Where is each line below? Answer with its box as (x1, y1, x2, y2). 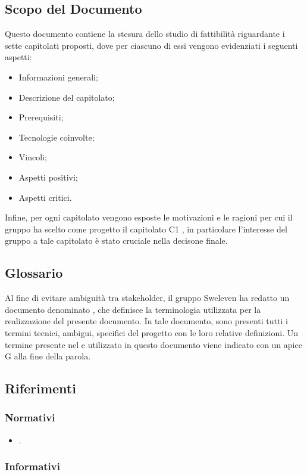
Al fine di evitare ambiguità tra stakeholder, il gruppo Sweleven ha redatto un (5, 291, 290, 304)
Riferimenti (5, 379, 76, 398)
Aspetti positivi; (18, 170, 78, 183)
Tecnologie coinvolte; (18, 131, 95, 143)
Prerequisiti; (18, 111, 64, 123)
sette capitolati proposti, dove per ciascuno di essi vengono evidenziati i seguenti (5, 39, 298, 51)
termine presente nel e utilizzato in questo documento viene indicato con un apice (5, 338, 302, 350)
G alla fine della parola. (5, 350, 91, 362)
